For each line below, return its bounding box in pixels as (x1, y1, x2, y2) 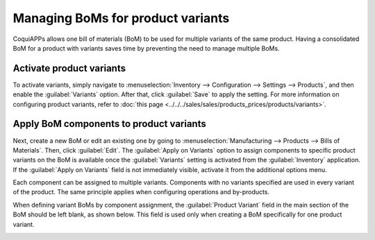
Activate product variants (12, 62, 126, 74)
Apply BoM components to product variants (12, 118, 206, 130)
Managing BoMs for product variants (12, 10, 230, 26)
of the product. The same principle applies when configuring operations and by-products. (12, 188, 270, 196)
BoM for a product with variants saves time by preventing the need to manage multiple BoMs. (12, 44, 281, 52)
